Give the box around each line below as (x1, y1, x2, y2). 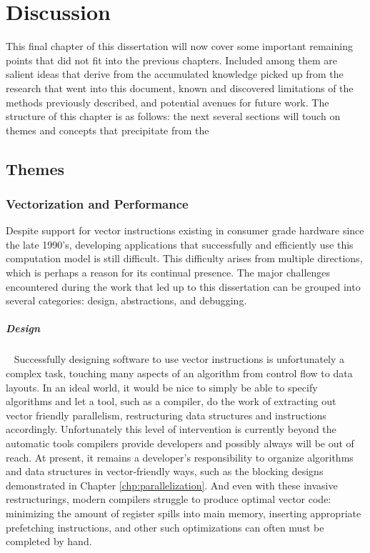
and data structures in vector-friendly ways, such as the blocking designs (6, 464, 324, 479)
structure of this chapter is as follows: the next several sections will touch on (6, 109, 341, 124)
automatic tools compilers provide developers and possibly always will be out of (6, 435, 354, 450)
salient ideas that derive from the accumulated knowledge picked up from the (6, 66, 344, 81)
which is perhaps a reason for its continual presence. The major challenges (6, 265, 331, 280)
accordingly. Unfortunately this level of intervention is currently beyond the (6, 422, 336, 437)
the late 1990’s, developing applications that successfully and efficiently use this (6, 236, 354, 251)
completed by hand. (6, 534, 92, 549)
